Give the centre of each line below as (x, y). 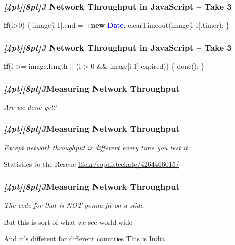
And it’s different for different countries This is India (85, 238)
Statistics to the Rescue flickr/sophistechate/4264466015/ (92, 164)
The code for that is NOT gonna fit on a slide (74, 205)
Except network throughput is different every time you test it (96, 147)
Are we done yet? (30, 106)
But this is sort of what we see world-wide (68, 221)
